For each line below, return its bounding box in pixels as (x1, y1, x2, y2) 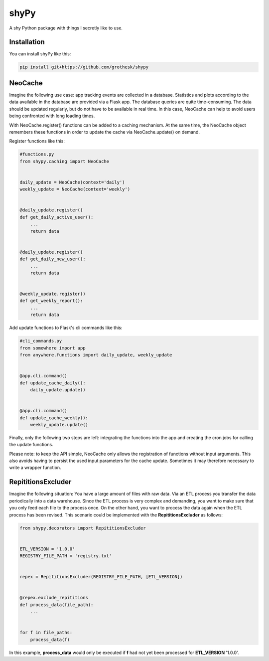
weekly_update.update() (30, 422, 88, 427)
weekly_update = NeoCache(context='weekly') (19, 186, 131, 192)
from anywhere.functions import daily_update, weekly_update (19, 352, 172, 357)
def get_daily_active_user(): (19, 214, 94, 220)
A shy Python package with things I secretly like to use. (9, 25, 123, 31)
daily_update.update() (30, 387, 86, 392)
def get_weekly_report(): (19, 298, 83, 304)
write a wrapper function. (9, 465, 62, 471)
